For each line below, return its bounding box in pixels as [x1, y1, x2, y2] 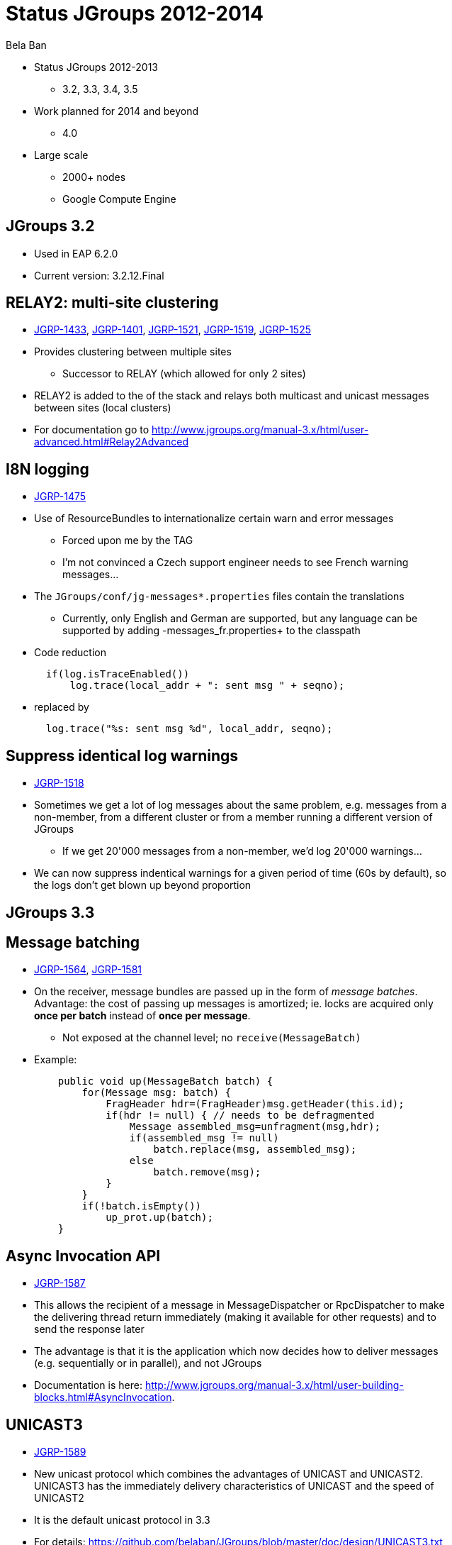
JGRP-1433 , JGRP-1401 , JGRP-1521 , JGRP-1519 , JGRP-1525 [34, 323, 312, 336]
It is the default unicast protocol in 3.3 [34, 1514, 210, 1527]
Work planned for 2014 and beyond [34, 104, 198, 117]
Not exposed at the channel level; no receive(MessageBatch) [62, 1031, 361, 1044]
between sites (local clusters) [34, 402, 171, 414]
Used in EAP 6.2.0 [34, 247, 118, 260]
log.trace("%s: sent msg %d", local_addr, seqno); [45, 723, 333, 735]
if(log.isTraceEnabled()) [45, 668, 190, 680]
